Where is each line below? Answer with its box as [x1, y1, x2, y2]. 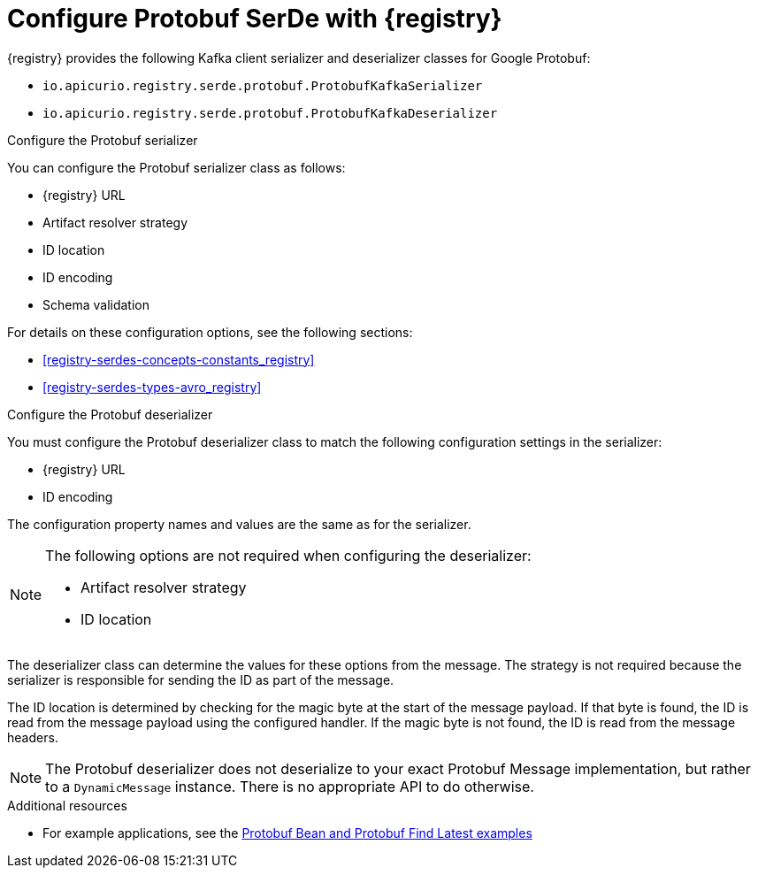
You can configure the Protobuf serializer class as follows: [7, 159, 346, 175]
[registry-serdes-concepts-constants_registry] [42, 351, 315, 367]
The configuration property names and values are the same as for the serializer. [7, 516, 471, 532]
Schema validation [42, 296, 149, 312]
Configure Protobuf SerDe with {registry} [7, 4, 502, 34]
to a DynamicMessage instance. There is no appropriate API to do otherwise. [45, 777, 534, 795]
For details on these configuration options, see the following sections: [7, 324, 413, 340]
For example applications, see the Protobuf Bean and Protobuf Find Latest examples [42, 825, 532, 840]
